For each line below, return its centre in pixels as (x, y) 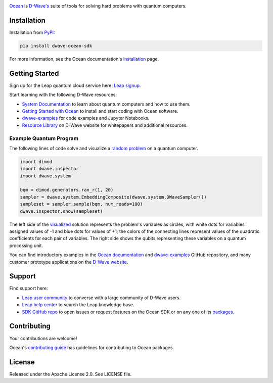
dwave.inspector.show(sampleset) (61, 211)
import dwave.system (45, 176)
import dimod (36, 161)
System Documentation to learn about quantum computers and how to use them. (106, 104)
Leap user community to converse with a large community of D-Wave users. (101, 298)
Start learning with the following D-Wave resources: (63, 95)
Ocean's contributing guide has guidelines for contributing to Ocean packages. (92, 347)
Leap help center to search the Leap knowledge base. (78, 305)
